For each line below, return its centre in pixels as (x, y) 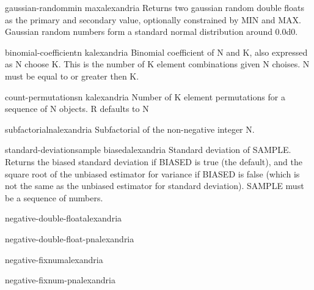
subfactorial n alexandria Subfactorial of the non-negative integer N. (130, 129)
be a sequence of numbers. (54, 197)
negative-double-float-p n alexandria (70, 238)
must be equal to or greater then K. (72, 76)
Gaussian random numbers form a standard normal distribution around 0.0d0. (152, 32)
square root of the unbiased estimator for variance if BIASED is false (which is (152, 173)
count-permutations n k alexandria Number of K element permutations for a (145, 96)
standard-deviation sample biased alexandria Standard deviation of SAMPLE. (148, 150)
